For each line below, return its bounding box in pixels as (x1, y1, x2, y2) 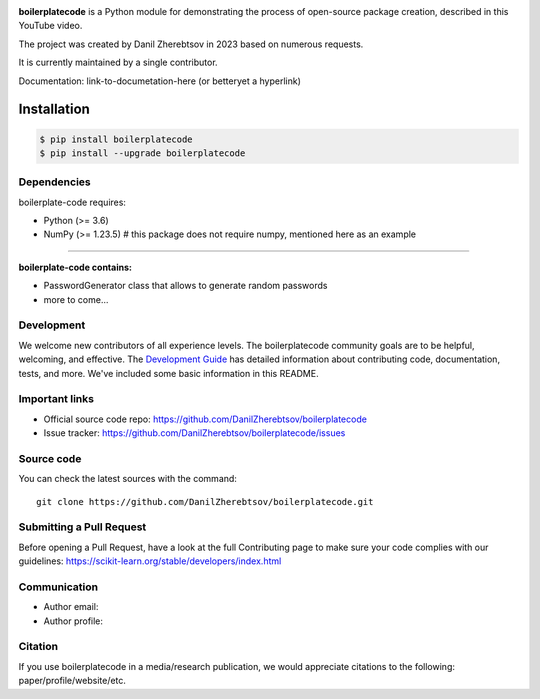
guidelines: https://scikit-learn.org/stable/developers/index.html (18, 555, 282, 567)
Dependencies (18, 175, 92, 189)
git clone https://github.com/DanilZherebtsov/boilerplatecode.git (36, 496, 374, 507)
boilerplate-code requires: (18, 196, 127, 208)
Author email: (43, 601, 99, 613)
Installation (18, 101, 90, 118)
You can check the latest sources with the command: (18, 473, 237, 485)
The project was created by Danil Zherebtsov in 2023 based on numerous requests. (18, 38, 364, 50)
